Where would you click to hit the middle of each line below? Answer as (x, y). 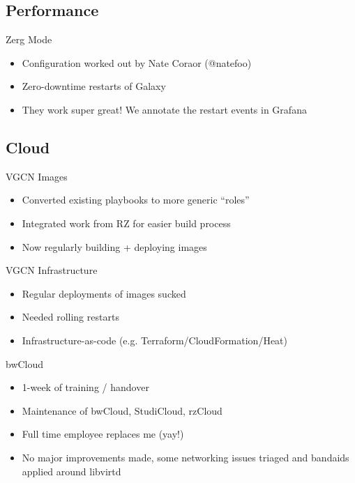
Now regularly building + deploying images (114, 246)
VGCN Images (37, 176)
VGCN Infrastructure (52, 270)
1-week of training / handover (85, 387)
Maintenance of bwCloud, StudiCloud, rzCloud (122, 410)
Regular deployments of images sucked (104, 293)
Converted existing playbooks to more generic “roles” (136, 200)
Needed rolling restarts (70, 317)
